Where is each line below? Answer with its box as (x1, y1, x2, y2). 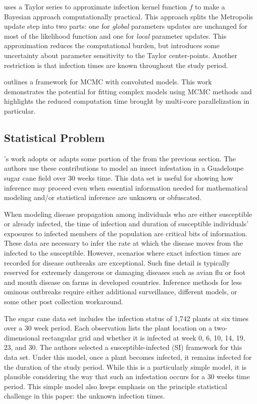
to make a (195, 1, 225, 11)
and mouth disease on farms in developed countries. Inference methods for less (4, 276, 242, 287)
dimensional (4, 332, 40, 342)
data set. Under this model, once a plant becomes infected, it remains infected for (4, 352, 252, 362)
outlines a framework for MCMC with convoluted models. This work (4, 76, 212, 87)
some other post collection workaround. (4, 296, 123, 307)
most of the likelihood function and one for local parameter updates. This (4, 30, 227, 41)
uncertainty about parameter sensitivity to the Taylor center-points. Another (4, 50, 238, 60)
